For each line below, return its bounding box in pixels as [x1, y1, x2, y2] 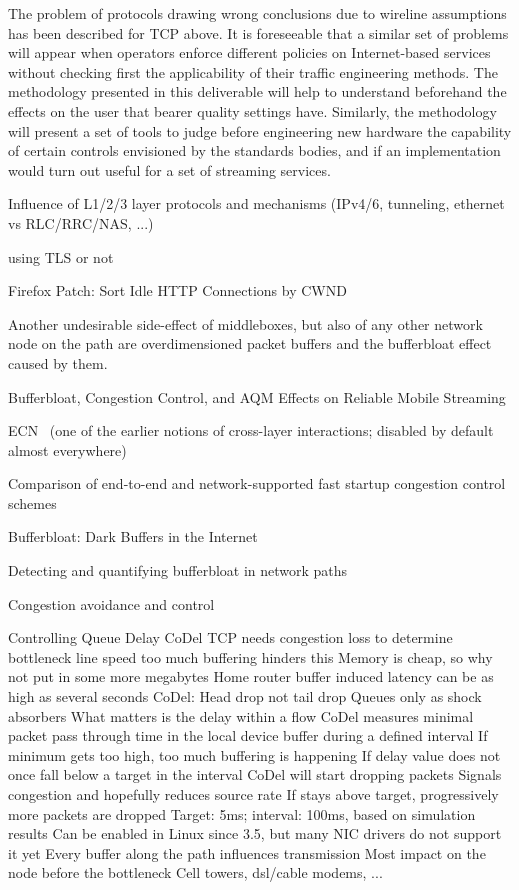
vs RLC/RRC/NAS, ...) [8, 212, 154, 233]
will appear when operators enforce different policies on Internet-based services [8, 42, 491, 63]
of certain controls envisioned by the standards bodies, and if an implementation [8, 140, 501, 161]
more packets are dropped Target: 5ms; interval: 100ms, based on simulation [8, 803, 476, 824]
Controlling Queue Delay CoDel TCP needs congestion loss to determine [8, 627, 453, 648]
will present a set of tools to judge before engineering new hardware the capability [8, 120, 512, 141]
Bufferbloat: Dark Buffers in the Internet [8, 526, 258, 547]
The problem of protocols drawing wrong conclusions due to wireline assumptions [8, 3, 507, 23]
